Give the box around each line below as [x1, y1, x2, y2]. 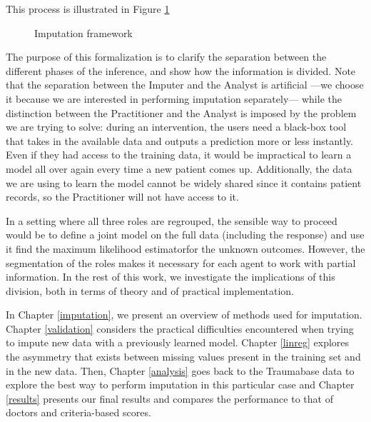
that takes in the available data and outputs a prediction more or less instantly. [6, 133, 354, 148]
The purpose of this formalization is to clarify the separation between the [6, 49, 327, 64]
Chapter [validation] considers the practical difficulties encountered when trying [6, 321, 354, 336]
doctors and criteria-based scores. [6, 405, 151, 420]
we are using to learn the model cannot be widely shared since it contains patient [6, 175, 362, 190]
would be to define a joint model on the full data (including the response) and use [6, 227, 365, 242]
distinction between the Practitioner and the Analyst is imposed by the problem [6, 105, 357, 120]
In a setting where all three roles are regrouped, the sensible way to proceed [6, 213, 337, 228]
